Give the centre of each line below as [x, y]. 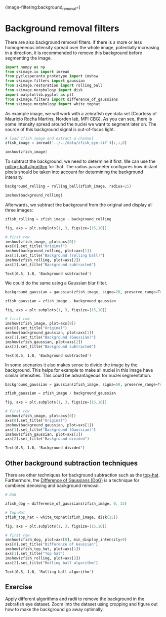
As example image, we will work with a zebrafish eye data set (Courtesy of [81, 113]
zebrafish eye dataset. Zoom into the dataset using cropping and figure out [82, 604]
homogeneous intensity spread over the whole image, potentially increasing [82, 47]
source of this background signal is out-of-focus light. [60, 129]
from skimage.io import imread [37, 71]
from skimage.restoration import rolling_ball [54, 86]
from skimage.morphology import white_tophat [53, 104]
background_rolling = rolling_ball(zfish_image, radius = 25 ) [68, 186]
